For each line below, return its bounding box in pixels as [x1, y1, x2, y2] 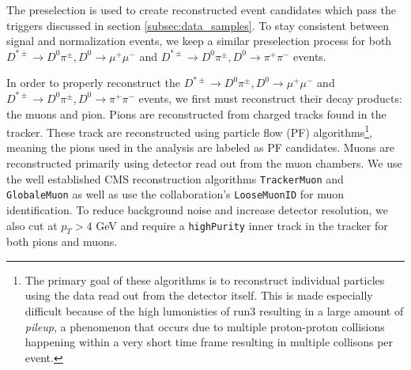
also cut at [6, 217, 58, 233]
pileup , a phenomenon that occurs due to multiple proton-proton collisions [25, 318, 385, 334]
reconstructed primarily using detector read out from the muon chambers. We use [6, 155, 402, 171]
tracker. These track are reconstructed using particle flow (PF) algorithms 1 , [6, 122, 373, 140]
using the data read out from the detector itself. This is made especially [25, 287, 373, 304]
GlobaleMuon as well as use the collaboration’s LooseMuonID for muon [6, 186, 344, 202]
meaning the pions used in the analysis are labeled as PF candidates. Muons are [6, 139, 395, 156]
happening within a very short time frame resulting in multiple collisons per [25, 334, 394, 350]
